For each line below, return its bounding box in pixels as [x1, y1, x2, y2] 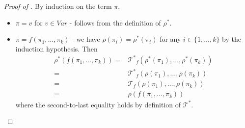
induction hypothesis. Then [15, 43, 98, 53]
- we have [72, 34, 100, 44]
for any [160, 34, 181, 44]
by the [222, 34, 241, 44]
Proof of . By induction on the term [4, 1, 112, 11]
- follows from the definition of [69, 17, 161, 27]
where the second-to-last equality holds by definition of [15, 99, 181, 109]
